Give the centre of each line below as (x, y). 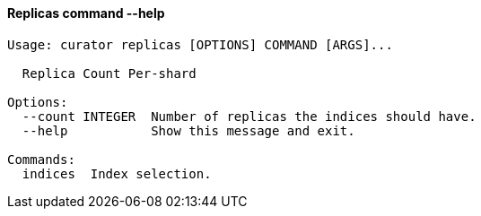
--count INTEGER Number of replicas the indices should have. (249, 116)
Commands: (41, 159)
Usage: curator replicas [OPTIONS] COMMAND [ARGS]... (200, 44)
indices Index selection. (117, 173)
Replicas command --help (86, 13)
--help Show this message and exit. (188, 130)
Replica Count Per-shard (109, 73)
